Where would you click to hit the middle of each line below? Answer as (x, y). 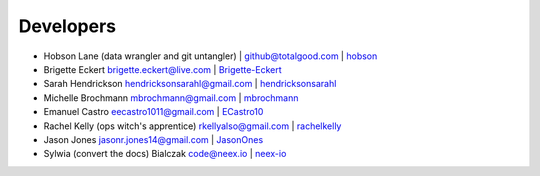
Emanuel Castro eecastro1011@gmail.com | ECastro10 (153, 112)
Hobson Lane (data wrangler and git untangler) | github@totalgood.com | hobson (210, 56)
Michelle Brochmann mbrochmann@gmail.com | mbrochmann (171, 97)
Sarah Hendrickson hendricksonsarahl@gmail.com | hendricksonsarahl (190, 84)
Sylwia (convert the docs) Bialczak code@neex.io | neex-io (165, 154)
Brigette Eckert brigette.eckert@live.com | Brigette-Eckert (162, 69)
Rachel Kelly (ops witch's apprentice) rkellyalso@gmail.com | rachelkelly (192, 126)
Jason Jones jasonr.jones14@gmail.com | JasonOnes (153, 139)
